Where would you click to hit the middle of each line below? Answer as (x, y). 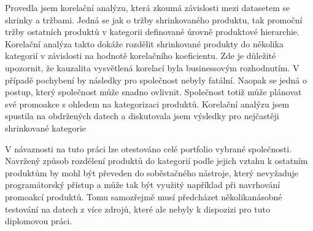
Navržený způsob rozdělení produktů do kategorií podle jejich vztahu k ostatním (156, 161)
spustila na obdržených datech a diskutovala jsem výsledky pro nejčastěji (142, 116)
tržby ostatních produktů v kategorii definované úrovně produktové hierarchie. (152, 32)
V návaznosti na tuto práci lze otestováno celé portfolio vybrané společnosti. (149, 148)
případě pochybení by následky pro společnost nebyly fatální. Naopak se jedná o (156, 80)
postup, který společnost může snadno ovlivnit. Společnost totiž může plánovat (153, 92)
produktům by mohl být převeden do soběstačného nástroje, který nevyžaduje (152, 172)
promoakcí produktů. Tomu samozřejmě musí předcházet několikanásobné (144, 196)
